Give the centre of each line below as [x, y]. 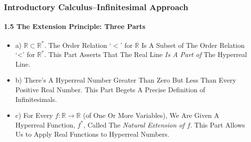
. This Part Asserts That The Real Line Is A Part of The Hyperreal [146, 54]
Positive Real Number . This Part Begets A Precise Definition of [110, 90]
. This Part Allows [218, 124]
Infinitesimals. [36, 99]
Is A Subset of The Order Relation [193, 45]
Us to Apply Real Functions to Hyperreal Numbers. [92, 134]
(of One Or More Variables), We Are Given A [151, 115]
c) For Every [34, 115]
